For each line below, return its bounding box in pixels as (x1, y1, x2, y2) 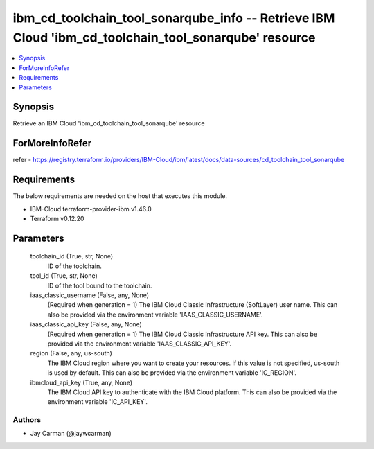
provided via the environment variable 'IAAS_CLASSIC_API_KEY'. (47, 340, 232, 348)
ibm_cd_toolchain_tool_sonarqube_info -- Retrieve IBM (12, 10, 335, 26)
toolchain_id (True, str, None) (30, 252, 114, 261)
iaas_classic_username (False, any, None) (30, 291, 149, 299)
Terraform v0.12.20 (30, 215, 84, 223)
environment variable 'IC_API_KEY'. (47, 398, 148, 406)
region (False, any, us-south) (30, 349, 112, 358)
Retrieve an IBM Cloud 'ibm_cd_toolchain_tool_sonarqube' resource (12, 119, 205, 127)
